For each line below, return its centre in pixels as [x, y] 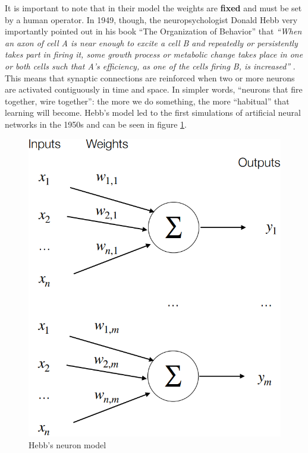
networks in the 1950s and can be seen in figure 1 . [96, 124]
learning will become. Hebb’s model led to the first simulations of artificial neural [153, 113]
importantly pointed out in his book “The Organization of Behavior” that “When [153, 31]
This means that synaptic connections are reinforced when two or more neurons [150, 77]
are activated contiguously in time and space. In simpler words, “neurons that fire [154, 89]
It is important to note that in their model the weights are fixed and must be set [153, 8]
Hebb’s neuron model [67, 444]
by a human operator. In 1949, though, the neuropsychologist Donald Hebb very [151, 19]
